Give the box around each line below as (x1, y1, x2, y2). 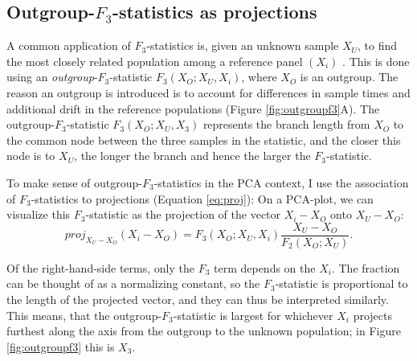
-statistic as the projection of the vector (85, 206, 281, 223)
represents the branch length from (202, 116, 370, 133)
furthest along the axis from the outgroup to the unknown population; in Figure (6, 322, 401, 339)
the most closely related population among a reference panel (6, 52, 303, 69)
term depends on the (214, 259, 316, 276)
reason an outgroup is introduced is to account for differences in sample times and (6, 84, 411, 101)
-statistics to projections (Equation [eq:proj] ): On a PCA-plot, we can (31, 190, 374, 207)
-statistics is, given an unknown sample (146, 37, 339, 54)
